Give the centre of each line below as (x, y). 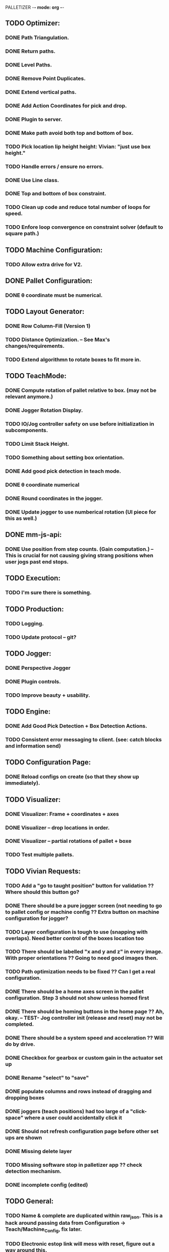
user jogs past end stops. (37, 562)
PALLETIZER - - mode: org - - (35, 7)
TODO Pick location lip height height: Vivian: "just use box (78, 147)
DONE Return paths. (30, 51)
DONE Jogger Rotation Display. (44, 410)
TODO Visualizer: (33, 799)
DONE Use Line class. (32, 180)
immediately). (23, 783)
